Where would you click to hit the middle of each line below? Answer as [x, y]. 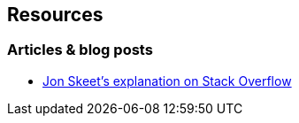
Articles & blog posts [80, 50]
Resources [55, 15]
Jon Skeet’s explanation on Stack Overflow [167, 81]
